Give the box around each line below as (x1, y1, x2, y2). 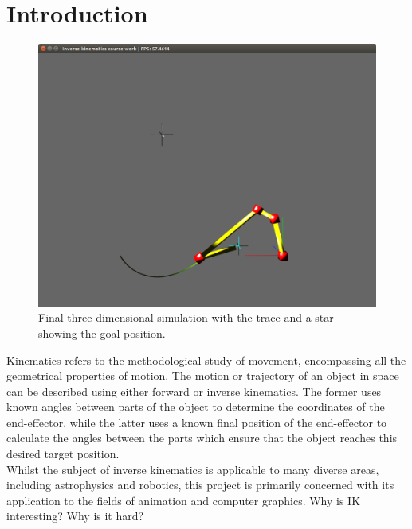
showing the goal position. (38, 324, 166, 341)
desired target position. (6, 445, 120, 462)
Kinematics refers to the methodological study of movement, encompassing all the (6, 351, 406, 368)
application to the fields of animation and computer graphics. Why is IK (6, 492, 361, 508)
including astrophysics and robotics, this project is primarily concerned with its (6, 476, 394, 493)
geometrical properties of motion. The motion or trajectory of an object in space (6, 367, 399, 384)
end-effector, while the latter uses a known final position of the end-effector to (6, 413, 387, 430)
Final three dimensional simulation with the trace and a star (38, 309, 334, 326)
